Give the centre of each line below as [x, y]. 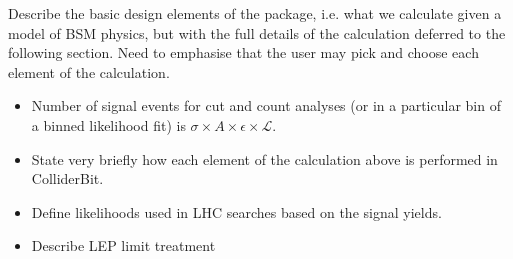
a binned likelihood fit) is [108, 124]
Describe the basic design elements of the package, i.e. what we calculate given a [255, 13]
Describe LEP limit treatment [123, 245]
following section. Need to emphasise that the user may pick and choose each [243, 52]
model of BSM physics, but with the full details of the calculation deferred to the [257, 32]
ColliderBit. [67, 178]
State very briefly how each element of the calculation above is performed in [264, 158]
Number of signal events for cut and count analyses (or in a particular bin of [266, 105]
